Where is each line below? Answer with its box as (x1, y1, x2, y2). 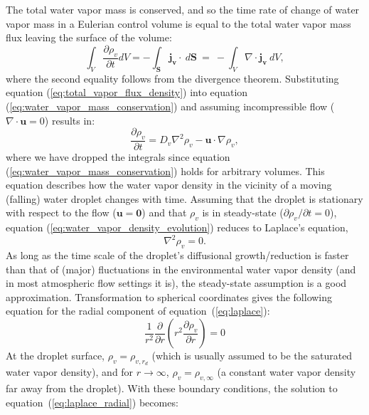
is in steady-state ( (202, 205, 284, 220)
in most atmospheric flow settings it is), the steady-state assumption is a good (6, 275, 347, 290)
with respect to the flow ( (6, 205, 117, 220)
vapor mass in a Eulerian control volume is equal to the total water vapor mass (6, 16, 351, 31)
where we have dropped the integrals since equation (6, 149, 230, 164)
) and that (141, 205, 187, 220)
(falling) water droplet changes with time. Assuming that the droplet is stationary (6, 191, 363, 206)
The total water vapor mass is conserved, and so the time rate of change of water (6, 2, 360, 16)
